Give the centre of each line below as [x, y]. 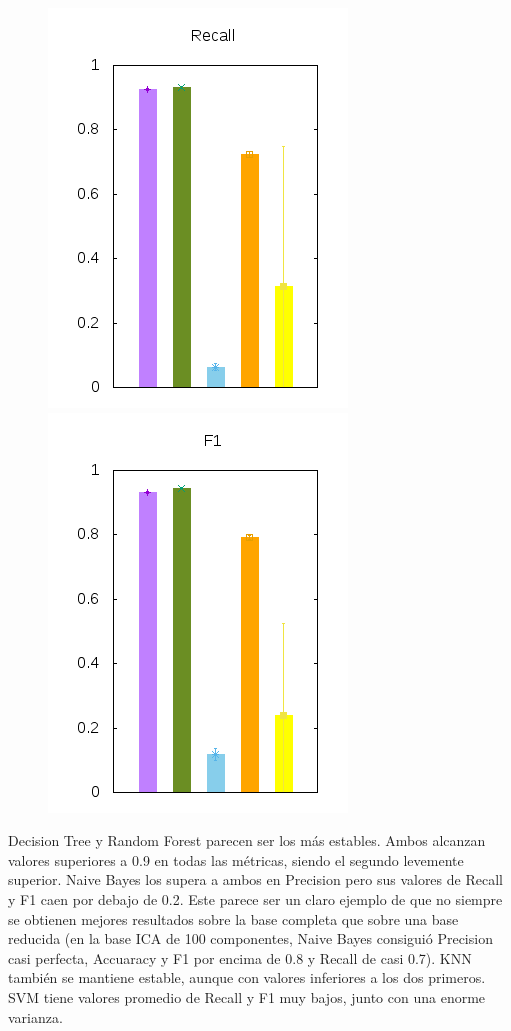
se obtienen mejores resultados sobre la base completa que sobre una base [233, 918]
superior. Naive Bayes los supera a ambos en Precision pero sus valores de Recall [255, 879]
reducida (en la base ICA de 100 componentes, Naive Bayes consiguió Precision [250, 938]
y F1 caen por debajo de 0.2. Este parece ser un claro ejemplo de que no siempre [255, 898]
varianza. [35, 1016]
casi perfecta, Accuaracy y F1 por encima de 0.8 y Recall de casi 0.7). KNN [240, 957]
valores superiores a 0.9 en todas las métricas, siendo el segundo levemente [236, 859]
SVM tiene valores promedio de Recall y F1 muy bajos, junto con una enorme [247, 996]
